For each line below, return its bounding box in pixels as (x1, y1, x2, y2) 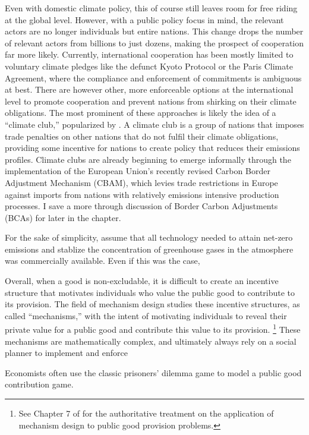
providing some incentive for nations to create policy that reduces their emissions (5, 141, 300, 154)
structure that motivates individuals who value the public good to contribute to (5, 286, 295, 298)
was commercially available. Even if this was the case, (5, 254, 200, 267)
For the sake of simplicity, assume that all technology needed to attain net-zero (5, 231, 293, 244)
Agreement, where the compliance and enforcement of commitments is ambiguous (5, 71, 302, 84)
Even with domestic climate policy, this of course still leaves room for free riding (5, 2, 298, 14)
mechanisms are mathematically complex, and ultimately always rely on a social (5, 335, 297, 347)
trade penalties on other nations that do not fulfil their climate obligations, (5, 130, 279, 142)
